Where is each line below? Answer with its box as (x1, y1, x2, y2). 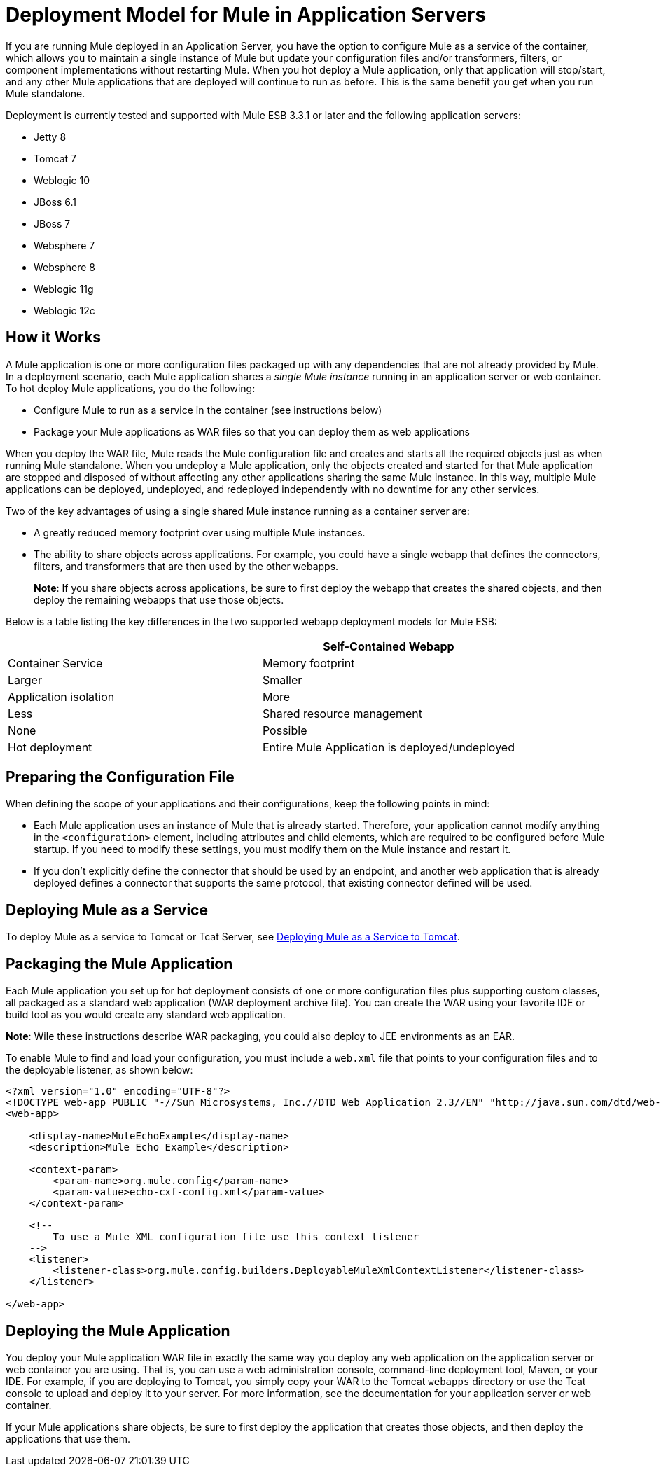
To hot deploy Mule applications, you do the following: (6, 382, 256, 394)
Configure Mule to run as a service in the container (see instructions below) (34, 403, 382, 416)
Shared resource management (262, 706, 422, 721)
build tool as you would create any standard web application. (6, 1008, 286, 1021)
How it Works (6, 328, 101, 347)
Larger (8, 672, 42, 687)
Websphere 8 (34, 261, 96, 273)
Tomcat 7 (34, 152, 77, 165)
